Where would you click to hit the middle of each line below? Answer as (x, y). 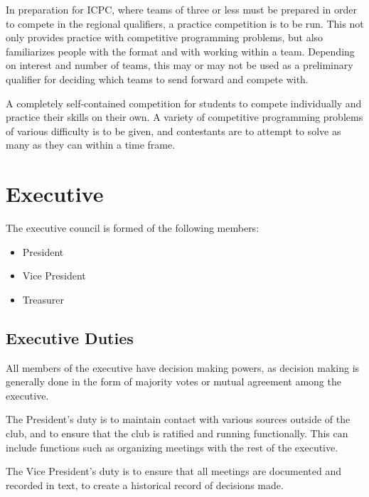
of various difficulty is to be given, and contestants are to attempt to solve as (173, 130)
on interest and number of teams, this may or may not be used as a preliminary (180, 65)
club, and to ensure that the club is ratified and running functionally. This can (177, 433)
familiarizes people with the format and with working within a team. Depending (180, 51)
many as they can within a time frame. (91, 145)
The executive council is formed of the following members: (133, 228)
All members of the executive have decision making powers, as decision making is (183, 367)
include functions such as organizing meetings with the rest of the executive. (172, 447)
